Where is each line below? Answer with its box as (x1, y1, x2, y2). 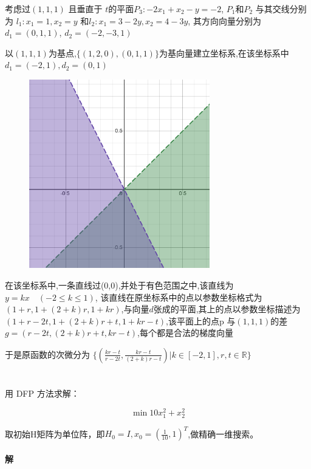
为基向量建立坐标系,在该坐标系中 (159, 46, 289, 59)
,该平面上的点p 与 (166, 314, 236, 327)
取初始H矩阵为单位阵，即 (5, 427, 105, 440)
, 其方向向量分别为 (188, 14, 261, 27)
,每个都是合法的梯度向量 (137, 326, 233, 339)
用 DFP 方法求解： (5, 387, 80, 400)
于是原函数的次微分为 (5, 347, 90, 360)
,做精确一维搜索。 (188, 427, 259, 440)
